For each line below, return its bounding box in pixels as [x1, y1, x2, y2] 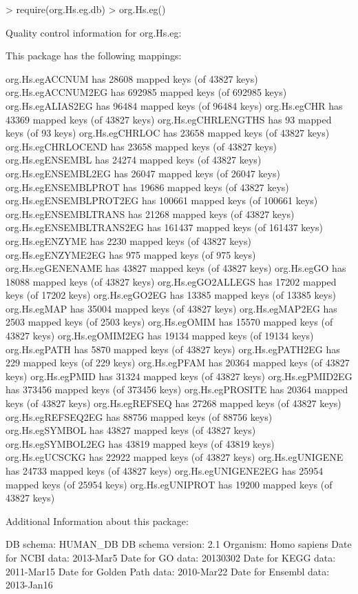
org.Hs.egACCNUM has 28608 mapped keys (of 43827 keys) [6, 71, 258, 86]
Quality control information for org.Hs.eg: [6, 25, 182, 39]
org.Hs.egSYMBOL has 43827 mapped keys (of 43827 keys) [6, 423, 256, 437]
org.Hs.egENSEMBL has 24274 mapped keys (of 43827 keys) [6, 152, 262, 167]
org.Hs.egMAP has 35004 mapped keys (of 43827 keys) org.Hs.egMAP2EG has [6, 301, 337, 315]
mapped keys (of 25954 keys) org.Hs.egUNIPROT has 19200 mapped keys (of [6, 477, 333, 491]
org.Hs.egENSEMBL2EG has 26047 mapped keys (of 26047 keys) [6, 166, 280, 180]
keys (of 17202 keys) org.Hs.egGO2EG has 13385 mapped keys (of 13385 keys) [6, 288, 336, 302]
